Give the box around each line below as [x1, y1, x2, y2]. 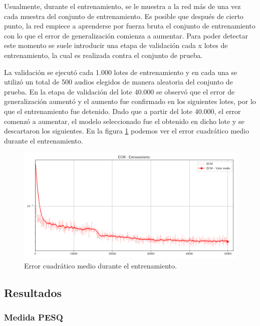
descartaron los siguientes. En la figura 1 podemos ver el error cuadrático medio [4, 125, 249, 136]
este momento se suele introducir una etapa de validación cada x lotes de [4, 40, 228, 50]
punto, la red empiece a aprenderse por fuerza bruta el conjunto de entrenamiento [4, 20, 255, 31]
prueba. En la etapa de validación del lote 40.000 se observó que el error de [4, 86, 235, 96]
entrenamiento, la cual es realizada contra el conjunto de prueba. [4, 49, 203, 60]
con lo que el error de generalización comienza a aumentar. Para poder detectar [4, 30, 248, 40]
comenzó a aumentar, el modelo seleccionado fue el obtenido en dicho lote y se [4, 115, 244, 126]
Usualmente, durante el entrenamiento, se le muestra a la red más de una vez [4, 1, 241, 11]
